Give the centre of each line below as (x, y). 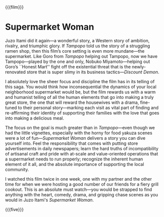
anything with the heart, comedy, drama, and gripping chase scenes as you (82, 194)
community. (17, 169)
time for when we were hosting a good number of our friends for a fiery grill (82, 184)
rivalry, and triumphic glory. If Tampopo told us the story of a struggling (78, 46)
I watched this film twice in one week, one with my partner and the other (79, 179)
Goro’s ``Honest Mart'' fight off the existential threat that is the (68, 66)
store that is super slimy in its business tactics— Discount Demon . (93, 72)
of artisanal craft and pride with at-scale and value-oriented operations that (82, 154)
